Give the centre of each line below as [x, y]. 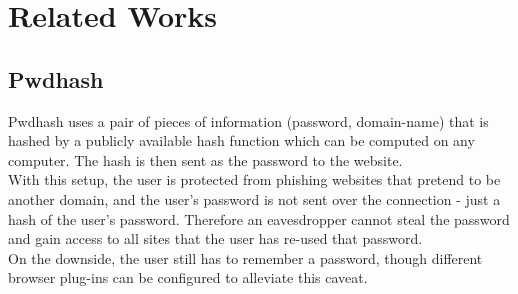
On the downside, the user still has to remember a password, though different [245, 257]
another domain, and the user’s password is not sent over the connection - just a [254, 198]
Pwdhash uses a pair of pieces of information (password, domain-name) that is [248, 120]
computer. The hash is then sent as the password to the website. [205, 159]
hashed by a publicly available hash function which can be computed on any [241, 140]
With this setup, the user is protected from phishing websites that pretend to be [254, 179]
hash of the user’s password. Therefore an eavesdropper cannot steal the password [259, 218]
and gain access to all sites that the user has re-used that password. [215, 238]
